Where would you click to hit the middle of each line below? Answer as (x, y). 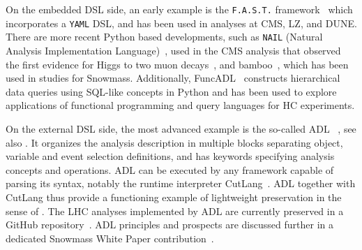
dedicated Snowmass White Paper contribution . (110, 238)
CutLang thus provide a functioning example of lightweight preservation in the (174, 197)
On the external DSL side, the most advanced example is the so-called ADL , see (181, 128)
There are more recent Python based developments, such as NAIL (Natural (164, 37)
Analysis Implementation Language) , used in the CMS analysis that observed (173, 50)
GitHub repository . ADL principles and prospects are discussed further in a (169, 225)
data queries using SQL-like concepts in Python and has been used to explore (171, 91)
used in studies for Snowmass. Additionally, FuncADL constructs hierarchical (173, 78)
